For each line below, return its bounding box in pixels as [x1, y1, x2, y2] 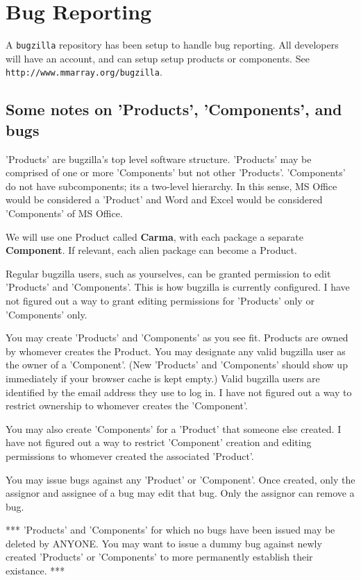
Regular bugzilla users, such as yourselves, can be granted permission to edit [6, 266, 331, 280]
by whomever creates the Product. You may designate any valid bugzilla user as [6, 343, 346, 358]
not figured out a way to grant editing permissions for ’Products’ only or [6, 293, 314, 307]
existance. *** [6, 563, 65, 578]
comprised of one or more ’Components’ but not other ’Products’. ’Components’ [6, 165, 346, 180]
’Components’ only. [6, 307, 87, 321]
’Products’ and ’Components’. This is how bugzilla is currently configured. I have [6, 280, 350, 294]
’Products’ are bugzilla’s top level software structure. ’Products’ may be [6, 151, 312, 166]
